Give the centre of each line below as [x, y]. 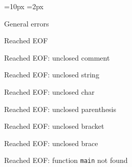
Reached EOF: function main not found [66, 160]
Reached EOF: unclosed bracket [54, 126]
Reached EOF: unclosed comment [57, 57]
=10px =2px [24, 6]
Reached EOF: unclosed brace [51, 143]
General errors [27, 23]
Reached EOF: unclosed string [52, 75]
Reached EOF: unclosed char [49, 91]
